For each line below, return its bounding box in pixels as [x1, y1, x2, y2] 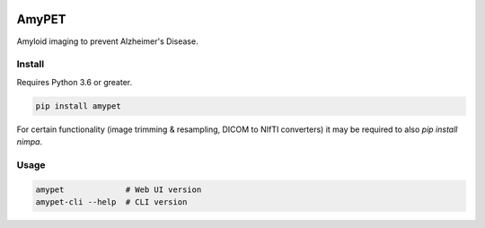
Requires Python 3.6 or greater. [16, 76, 133, 87]
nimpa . [16, 136, 43, 147]
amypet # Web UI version [35, 184, 202, 195]
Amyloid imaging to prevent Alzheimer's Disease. [16, 36, 198, 47]
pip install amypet [35, 101, 121, 111]
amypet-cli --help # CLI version [35, 197, 188, 206]
